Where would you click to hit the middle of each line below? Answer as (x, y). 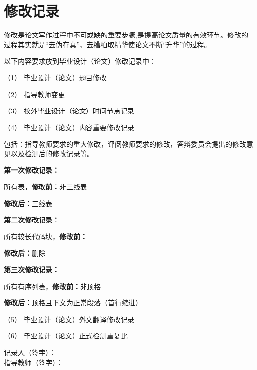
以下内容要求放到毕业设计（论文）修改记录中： (80, 61)
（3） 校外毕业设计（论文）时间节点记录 (69, 111)
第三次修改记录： (32, 270)
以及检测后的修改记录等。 (52, 153)
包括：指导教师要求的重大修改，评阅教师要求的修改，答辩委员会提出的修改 (125, 144)
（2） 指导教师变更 (35, 94)
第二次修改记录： (32, 220)
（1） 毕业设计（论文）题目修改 (55, 77)
